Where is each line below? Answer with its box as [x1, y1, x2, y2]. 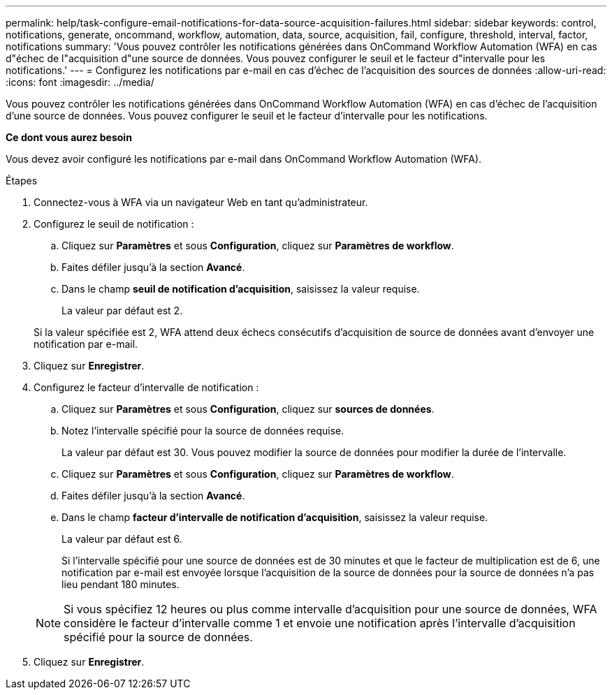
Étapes [6, 175, 38, 186]
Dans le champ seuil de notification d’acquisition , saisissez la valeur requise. [61, 283, 420, 295]
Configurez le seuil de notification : [34, 218, 194, 230]
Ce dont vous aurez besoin [6, 131, 132, 143]
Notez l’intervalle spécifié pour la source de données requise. [61, 425, 344, 437]
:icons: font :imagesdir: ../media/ [6, 76, 154, 88]
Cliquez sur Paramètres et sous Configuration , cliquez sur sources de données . [61, 403, 435, 415]
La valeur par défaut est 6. [61, 533, 182, 545]
